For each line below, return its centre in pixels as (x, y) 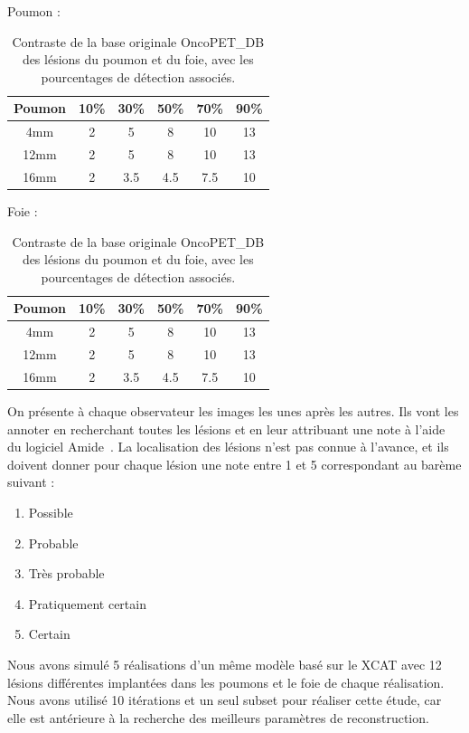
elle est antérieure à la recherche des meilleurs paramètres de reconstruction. (218, 717)
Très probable (66, 573)
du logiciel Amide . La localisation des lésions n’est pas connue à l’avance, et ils (228, 447)
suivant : (31, 482)
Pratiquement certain (87, 603)
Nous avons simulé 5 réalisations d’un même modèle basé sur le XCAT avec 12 (225, 664)
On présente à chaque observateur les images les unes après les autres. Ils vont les (233, 411)
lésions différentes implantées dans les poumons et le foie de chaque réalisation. (226, 682)
